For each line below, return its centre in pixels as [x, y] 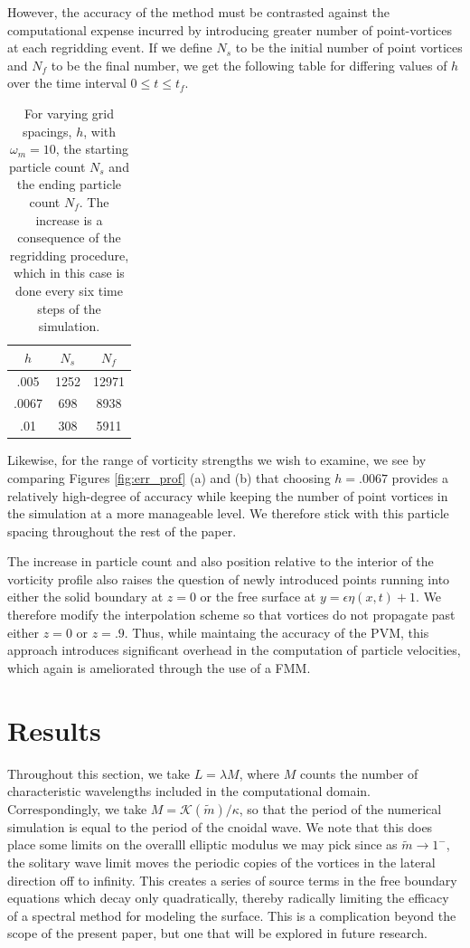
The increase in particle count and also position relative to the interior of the [221, 561]
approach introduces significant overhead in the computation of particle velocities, [234, 650]
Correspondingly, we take [77, 808]
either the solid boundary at [85, 597]
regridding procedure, [69, 255]
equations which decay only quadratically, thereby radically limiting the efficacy [228, 898]
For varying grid [69, 113]
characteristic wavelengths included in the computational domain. [189, 791]
